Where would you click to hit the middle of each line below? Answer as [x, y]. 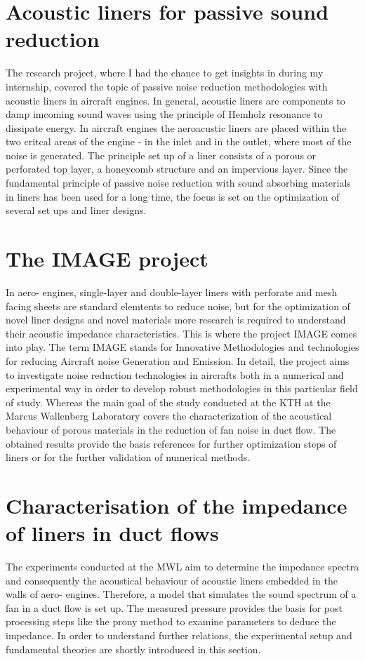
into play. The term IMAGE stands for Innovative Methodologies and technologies [182, 347]
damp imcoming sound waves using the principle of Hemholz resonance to [164, 114]
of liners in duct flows [112, 533]
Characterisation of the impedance [177, 505]
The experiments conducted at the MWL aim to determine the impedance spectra [182, 566]
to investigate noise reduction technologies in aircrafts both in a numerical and [175, 374]
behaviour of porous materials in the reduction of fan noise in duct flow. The [171, 429]
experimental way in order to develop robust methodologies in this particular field [182, 388]
